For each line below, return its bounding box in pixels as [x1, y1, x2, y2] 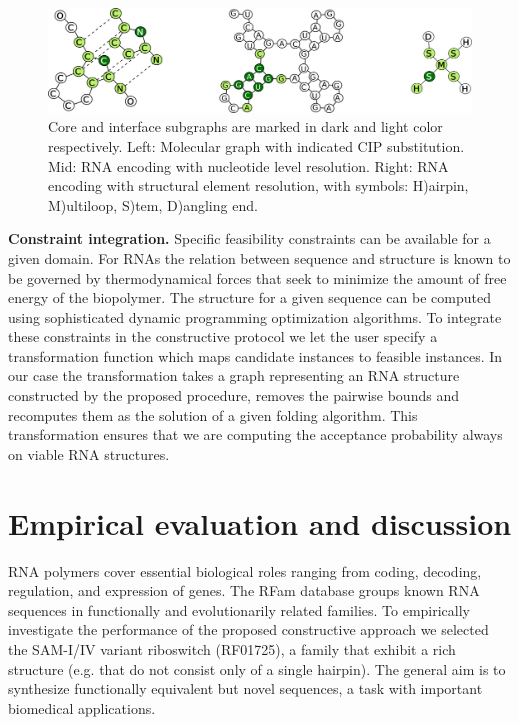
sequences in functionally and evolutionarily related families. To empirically [8, 599, 470, 620]
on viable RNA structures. [8, 443, 170, 464]
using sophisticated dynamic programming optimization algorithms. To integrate [8, 306, 502, 327]
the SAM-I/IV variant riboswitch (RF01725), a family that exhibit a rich [8, 638, 456, 659]
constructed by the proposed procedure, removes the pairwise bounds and [8, 385, 459, 406]
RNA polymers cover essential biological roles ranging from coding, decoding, [8, 560, 482, 581]
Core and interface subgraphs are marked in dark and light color [48, 116, 443, 137]
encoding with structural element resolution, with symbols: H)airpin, [48, 175, 469, 196]
